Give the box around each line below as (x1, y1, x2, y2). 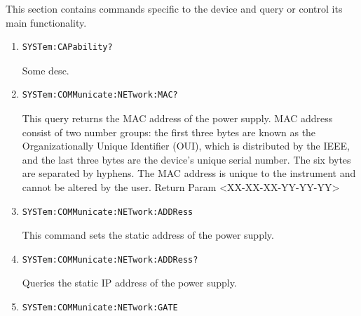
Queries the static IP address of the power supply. (22, 275, 237, 290)
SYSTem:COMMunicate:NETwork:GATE (22, 302, 178, 312)
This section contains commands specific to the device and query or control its (6, 1, 343, 15)
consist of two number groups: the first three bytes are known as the (22, 124, 316, 139)
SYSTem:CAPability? (22, 42, 113, 53)
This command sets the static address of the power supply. (22, 228, 274, 242)
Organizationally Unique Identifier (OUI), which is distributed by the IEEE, (22, 138, 350, 153)
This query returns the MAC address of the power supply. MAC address (22, 110, 333, 125)
